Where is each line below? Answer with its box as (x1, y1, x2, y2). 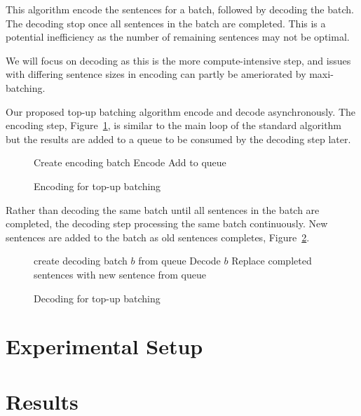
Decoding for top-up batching (34, 290, 161, 305)
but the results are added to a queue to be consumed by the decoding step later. (6, 131, 351, 146)
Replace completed (231, 253, 312, 268)
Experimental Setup (6, 332, 203, 361)
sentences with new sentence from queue (34, 267, 206, 281)
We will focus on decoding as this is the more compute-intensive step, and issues (6, 53, 351, 67)
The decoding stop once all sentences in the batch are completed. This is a (6, 15, 326, 30)
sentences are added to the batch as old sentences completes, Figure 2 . (6, 229, 310, 244)
